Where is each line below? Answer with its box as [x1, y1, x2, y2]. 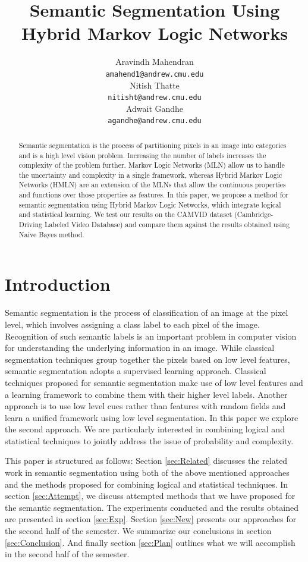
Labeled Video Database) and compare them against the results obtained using [44, 219, 290, 230]
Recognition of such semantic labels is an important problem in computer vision [5, 329, 297, 342]
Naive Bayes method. [18, 229, 84, 239]
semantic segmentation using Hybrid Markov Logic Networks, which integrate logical [18, 199, 281, 209]
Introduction [5, 272, 111, 296]
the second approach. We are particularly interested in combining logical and [5, 423, 285, 435]
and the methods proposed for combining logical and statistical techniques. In [5, 478, 288, 490]
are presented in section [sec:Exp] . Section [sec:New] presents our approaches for [5, 513, 297, 525]
